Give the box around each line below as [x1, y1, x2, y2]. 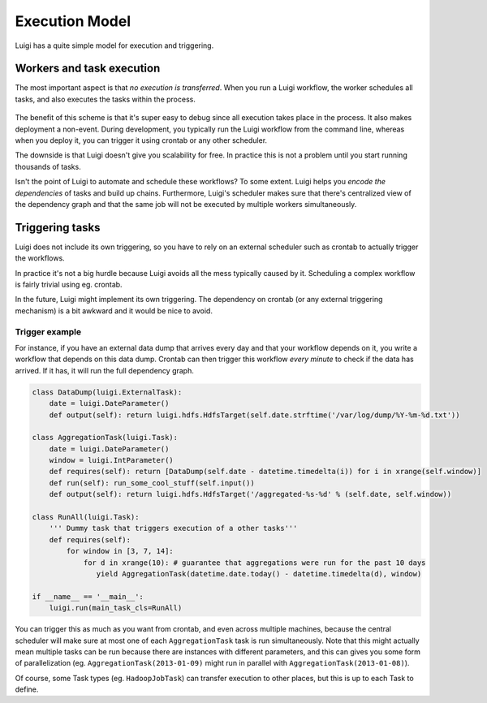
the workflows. [15, 253, 65, 263]
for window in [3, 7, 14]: [66, 546, 174, 556]
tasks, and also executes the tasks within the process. [15, 94, 196, 104]
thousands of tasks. [15, 162, 81, 171]
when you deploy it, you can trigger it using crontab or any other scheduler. [15, 136, 268, 145]
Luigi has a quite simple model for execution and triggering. [15, 41, 214, 50]
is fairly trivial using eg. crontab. [15, 280, 123, 290]
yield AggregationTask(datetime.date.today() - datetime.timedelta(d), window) [96, 569, 422, 578]
